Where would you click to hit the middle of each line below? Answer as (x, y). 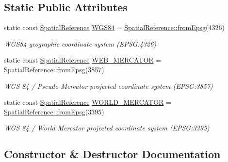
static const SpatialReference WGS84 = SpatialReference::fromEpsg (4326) (114, 27)
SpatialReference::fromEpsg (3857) (54, 69)
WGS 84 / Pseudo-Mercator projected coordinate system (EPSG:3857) (108, 86)
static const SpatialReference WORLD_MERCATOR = (88, 102)
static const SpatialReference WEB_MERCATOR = (83, 60)
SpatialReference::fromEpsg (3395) (54, 111)
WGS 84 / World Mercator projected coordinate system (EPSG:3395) (107, 128)
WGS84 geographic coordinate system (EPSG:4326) (80, 43)
